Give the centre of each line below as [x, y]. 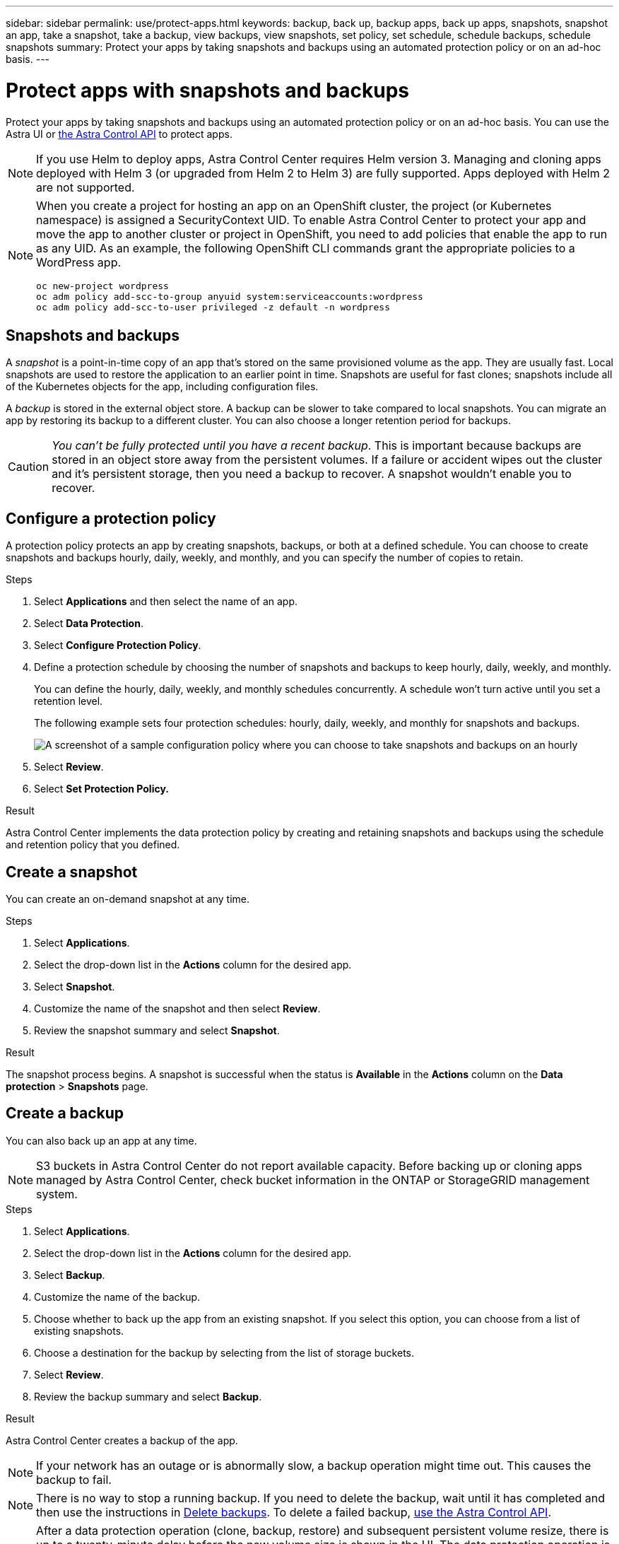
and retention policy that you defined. [93, 845]
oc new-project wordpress [102, 286]
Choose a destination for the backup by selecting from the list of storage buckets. [224, 1352]
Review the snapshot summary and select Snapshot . [157, 1031]
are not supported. [86, 187]
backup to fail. [74, 1479]
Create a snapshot [72, 872]
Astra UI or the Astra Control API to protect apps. [119, 134]
